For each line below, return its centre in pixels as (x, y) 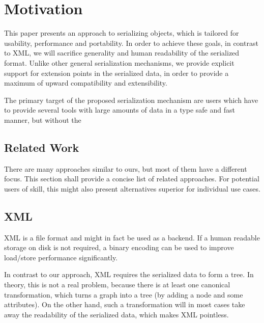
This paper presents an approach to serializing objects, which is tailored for (122, 33)
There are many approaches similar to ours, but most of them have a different (126, 168)
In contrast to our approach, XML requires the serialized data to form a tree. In (129, 274)
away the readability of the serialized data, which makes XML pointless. (116, 314)
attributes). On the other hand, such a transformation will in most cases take (125, 304)
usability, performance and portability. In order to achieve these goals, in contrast (131, 43)
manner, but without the (43, 119)
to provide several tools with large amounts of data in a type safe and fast (120, 110)
